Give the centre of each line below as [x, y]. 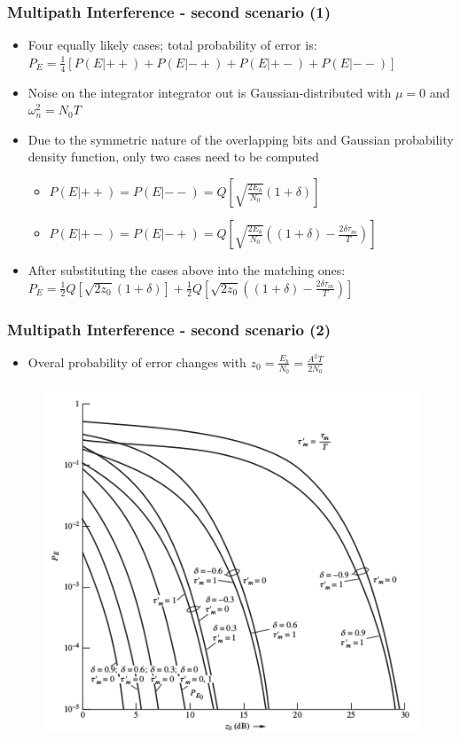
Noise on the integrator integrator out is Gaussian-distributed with [210, 92]
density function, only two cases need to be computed [173, 157]
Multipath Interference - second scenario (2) [169, 329]
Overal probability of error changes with [137, 362]
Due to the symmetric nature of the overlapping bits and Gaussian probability [241, 139]
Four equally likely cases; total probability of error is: [172, 45]
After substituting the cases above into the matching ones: [187, 270]
